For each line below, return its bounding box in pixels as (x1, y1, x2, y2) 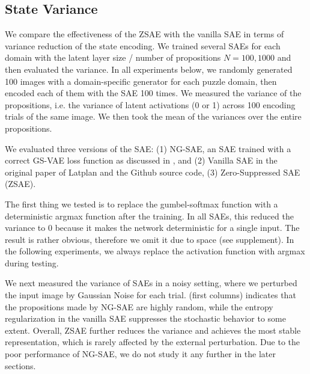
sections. (5, 359, 36, 372)
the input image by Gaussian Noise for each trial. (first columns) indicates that (5, 289, 296, 301)
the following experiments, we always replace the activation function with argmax (5, 245, 305, 257)
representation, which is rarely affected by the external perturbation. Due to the (5, 336, 300, 348)
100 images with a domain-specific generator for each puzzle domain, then (5, 75, 277, 87)
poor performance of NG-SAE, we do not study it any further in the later (5, 348, 276, 360)
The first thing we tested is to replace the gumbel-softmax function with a (5, 197, 278, 210)
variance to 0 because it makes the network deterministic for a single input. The (5, 221, 300, 234)
